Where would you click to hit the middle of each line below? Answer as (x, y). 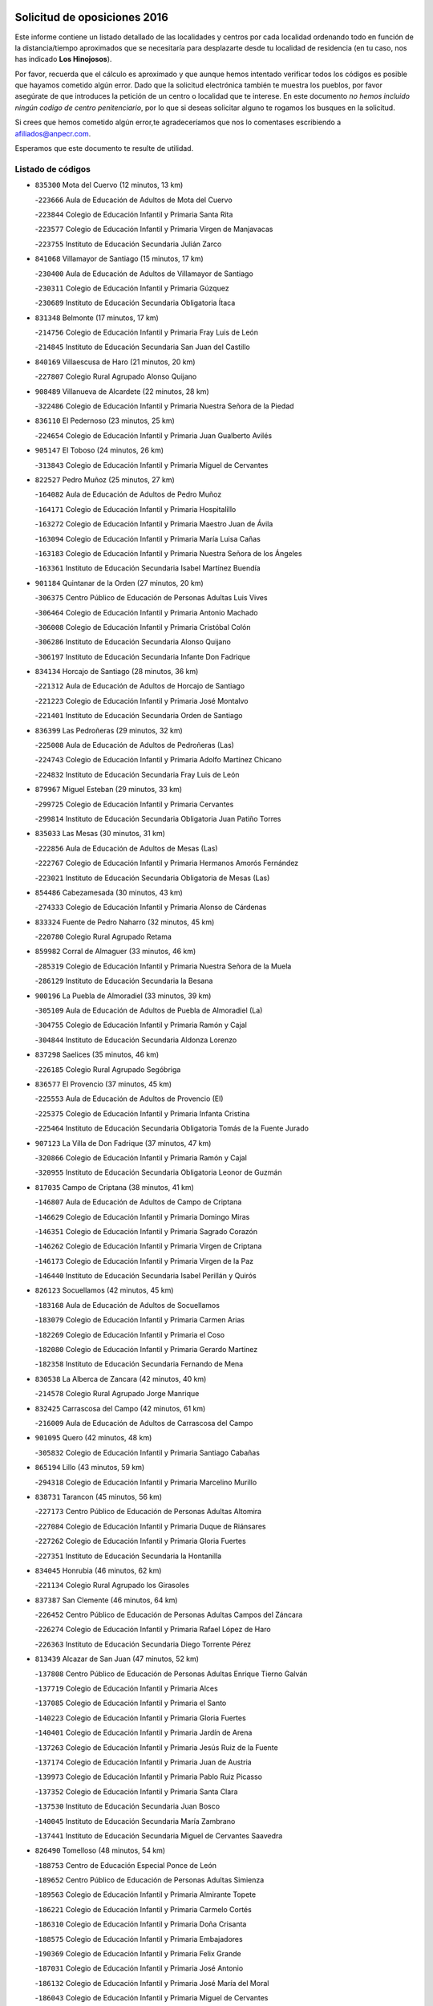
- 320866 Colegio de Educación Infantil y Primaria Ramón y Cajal (141, 1157)
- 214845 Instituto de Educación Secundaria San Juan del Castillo (142, 347)
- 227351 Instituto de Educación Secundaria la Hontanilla (128, 1556)
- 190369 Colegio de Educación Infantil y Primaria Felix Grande (138, 1954)
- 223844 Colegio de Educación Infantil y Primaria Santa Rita (134, 214)
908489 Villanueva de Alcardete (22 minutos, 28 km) (122, 391)
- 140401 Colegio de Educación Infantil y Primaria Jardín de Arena (144, 1732)
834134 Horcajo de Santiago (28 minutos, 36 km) (117, 672)
